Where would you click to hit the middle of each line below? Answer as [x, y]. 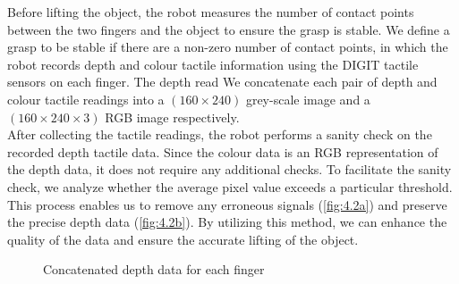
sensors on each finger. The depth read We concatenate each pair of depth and [222, 82]
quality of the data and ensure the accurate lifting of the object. [183, 239]
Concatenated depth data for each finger [154, 269]
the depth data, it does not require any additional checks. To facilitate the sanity [229, 169]
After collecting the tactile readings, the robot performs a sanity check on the [220, 134]
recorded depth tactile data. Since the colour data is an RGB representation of [223, 151]
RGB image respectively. [172, 117]
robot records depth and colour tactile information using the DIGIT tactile [213, 64]
